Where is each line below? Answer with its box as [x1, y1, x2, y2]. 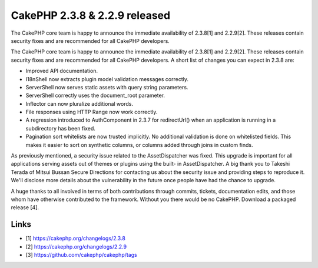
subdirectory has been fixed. [25, 125, 95, 132]
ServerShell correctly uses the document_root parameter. [25, 92, 165, 99]
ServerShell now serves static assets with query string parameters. [25, 83, 188, 91]
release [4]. [11, 204, 39, 211]
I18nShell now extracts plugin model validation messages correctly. [25, 75, 188, 82]
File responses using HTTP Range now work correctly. [25, 109, 158, 116]
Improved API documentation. [25, 68, 98, 75]
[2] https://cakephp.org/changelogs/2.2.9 [25, 243, 127, 250]
